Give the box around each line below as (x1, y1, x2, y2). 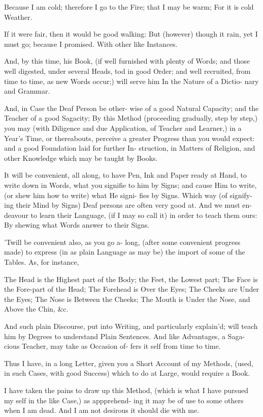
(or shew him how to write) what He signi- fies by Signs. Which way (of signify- (4, 189, 252, 200)
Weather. (4, 11, 32, 22)
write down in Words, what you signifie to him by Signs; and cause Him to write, (4, 179, 257, 190)
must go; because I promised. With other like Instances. (4, 38, 178, 49)
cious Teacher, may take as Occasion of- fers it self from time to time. (4, 341, 221, 351)
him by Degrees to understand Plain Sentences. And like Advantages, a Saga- (4, 330, 245, 341)
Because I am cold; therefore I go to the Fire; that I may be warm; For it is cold (4, 2, 254, 12)
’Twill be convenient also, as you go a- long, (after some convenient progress (4, 236, 241, 247)
